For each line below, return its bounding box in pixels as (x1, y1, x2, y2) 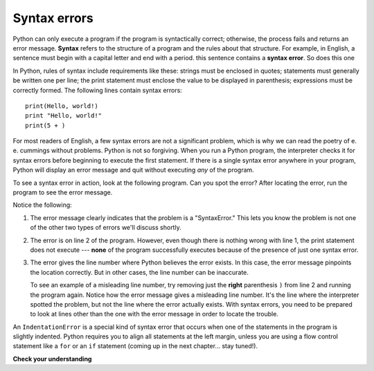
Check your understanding (12, 354, 92, 363)
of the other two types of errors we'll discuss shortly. (30, 224, 181, 232)
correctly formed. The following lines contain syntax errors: (12, 86, 183, 94)
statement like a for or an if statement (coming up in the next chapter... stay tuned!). (12, 342, 258, 350)
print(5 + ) (25, 121, 66, 129)
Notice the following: (12, 201, 72, 209)
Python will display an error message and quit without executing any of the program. (12, 166, 254, 174)
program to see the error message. (12, 188, 113, 197)
